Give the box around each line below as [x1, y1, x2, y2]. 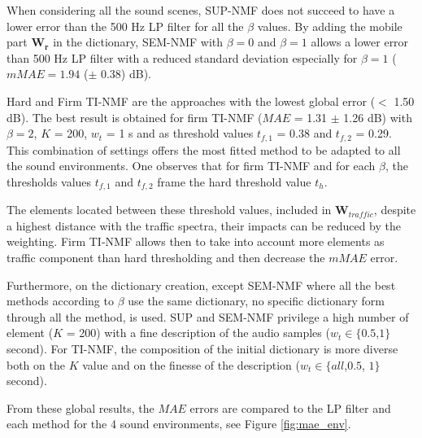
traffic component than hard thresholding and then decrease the [7, 249, 325, 266]
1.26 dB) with [343, 108, 412, 125]
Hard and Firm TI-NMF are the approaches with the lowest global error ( [7, 92, 376, 109]
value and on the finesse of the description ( [82, 356, 300, 373]
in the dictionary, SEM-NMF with [53, 33, 224, 50]
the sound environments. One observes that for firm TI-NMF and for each [7, 157, 376, 174]
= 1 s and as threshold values [106, 125, 254, 142]
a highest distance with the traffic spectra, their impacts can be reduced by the [7, 217, 401, 234]
